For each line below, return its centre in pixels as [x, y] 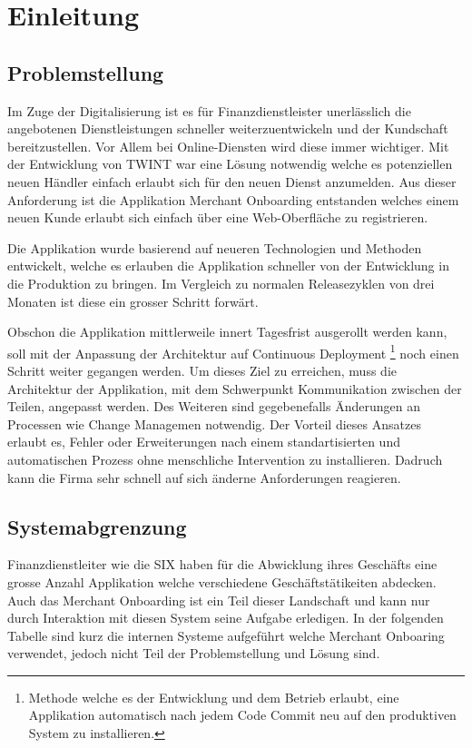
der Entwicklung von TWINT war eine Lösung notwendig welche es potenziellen [230, 164]
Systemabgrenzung [97, 526]
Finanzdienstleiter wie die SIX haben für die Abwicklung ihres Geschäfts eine [222, 564]
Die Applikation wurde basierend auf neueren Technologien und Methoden [215, 247]
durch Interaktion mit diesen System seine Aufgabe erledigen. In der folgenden [226, 618]
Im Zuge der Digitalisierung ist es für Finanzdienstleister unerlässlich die [209, 110]
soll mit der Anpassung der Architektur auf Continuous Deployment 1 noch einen [233, 351]
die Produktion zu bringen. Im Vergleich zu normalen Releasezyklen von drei [221, 283]
